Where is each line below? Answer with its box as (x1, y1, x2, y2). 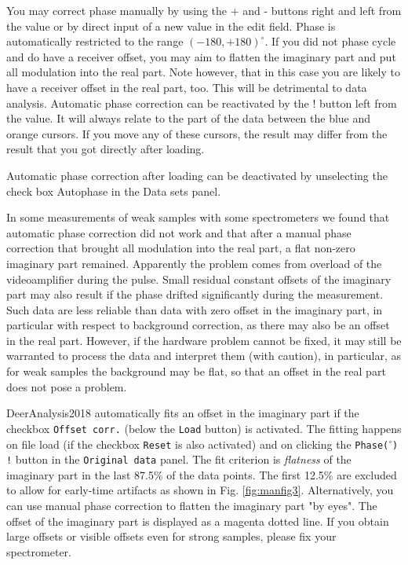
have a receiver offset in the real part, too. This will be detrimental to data (6, 79, 367, 95)
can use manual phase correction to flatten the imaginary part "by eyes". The (6, 497, 377, 513)
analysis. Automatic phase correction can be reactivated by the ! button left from (6, 94, 397, 111)
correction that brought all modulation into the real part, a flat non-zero (6, 240, 355, 256)
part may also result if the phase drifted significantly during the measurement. (6, 286, 384, 303)
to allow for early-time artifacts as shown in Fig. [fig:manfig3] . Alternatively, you (6, 482, 394, 498)
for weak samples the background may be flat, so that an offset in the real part (6, 363, 386, 380)
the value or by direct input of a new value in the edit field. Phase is (6, 17, 336, 34)
